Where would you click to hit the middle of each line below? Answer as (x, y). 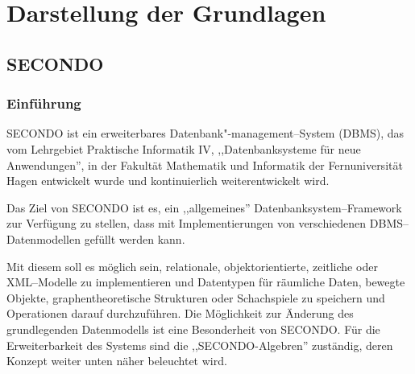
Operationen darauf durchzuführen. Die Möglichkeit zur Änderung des (180, 313)
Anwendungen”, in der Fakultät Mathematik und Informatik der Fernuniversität (205, 164)
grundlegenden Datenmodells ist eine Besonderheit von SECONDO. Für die (193, 329)
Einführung (44, 103)
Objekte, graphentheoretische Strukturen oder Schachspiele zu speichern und (196, 297)
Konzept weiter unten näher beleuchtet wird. (117, 361)
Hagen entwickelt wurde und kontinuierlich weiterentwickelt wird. (168, 181)
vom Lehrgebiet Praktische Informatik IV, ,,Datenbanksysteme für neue (184, 148)
